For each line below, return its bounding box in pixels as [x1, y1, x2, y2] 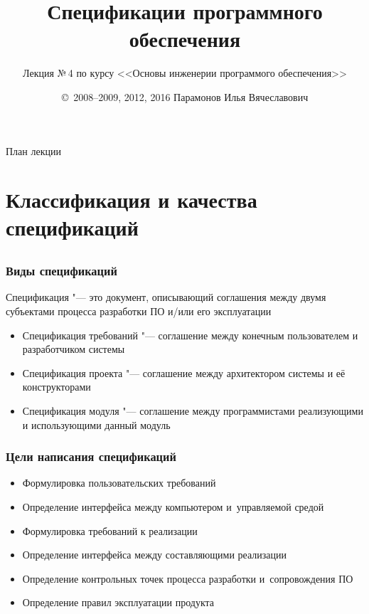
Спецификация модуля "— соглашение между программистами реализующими [22, 403, 363, 418]
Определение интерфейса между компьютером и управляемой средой [22, 499, 324, 514]
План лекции [6, 143, 61, 158]
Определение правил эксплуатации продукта [22, 595, 215, 610]
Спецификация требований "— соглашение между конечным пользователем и [22, 327, 358, 342]
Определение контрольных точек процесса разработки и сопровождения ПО [22, 571, 353, 586]
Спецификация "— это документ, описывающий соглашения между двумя [6, 290, 326, 305]
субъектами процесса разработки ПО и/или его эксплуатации [6, 303, 272, 318]
